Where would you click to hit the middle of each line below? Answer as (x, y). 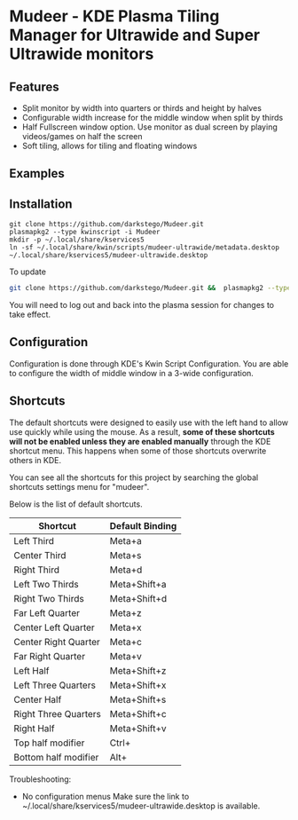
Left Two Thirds (46, 584)
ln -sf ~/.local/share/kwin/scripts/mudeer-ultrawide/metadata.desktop (144, 248)
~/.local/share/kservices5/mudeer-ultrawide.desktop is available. (141, 806)
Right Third (37, 570)
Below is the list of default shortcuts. (76, 504)
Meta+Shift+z (138, 670)
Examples (37, 173)
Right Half (34, 728)
